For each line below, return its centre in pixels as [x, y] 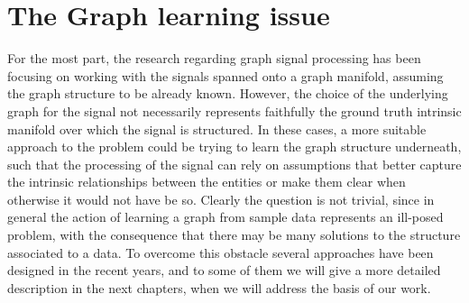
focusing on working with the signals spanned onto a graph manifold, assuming [225, 75]
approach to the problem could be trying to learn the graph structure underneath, [234, 147]
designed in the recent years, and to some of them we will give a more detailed [224, 270]
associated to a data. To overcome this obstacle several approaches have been [221, 252]
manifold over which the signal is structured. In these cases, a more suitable [217, 129]
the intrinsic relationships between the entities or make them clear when [207, 182]
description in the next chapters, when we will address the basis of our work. [219, 287]
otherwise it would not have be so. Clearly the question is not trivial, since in [221, 199]
